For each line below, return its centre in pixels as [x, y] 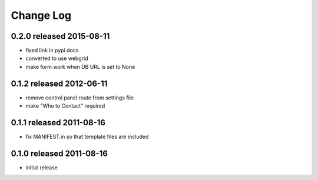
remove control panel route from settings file [80, 98]
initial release [42, 167]
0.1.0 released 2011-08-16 [59, 153]
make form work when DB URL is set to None [80, 66]
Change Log [41, 15]
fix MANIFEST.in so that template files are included [87, 137]
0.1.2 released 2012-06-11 [59, 83]
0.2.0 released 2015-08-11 [60, 36]
